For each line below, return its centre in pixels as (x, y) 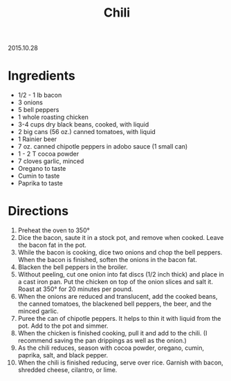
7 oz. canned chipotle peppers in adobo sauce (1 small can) (103, 147)
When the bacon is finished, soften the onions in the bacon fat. (108, 260)
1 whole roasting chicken (53, 117)
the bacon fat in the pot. (52, 245)
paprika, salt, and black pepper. (63, 355)
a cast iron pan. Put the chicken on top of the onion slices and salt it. (115, 282)
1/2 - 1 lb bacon (40, 95)
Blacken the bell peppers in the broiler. (73, 267)
